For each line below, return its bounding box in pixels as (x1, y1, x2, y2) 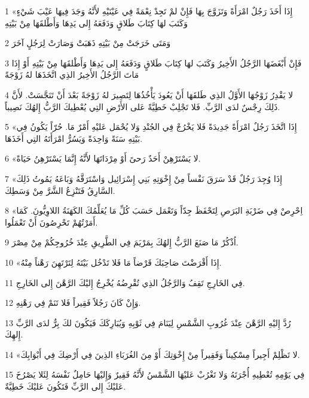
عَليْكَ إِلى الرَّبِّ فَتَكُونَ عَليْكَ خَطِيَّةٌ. (5, 380, 126, 393)
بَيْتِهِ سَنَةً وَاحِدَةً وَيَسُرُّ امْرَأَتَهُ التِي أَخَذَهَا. (5, 132, 143, 144)
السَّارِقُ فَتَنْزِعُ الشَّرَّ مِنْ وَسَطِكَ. (5, 184, 115, 196)
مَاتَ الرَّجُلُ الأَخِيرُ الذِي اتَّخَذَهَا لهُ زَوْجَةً (5, 68, 139, 81)
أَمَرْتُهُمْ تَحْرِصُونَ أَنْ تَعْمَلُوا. (5, 215, 98, 228)
